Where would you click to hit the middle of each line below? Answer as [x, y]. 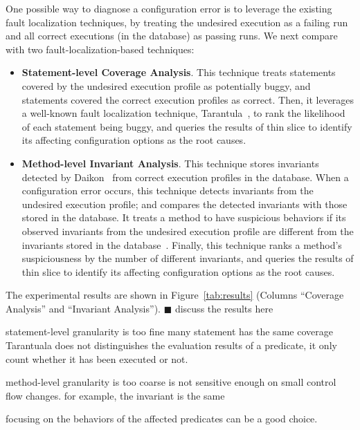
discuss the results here [224, 308]
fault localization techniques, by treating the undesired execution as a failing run [177, 22]
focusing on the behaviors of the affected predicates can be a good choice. [162, 419]
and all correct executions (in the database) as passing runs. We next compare [172, 36]
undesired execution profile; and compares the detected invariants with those [184, 204]
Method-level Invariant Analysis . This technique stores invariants [170, 163]
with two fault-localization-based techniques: [100, 49]
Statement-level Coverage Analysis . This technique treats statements [179, 72]
